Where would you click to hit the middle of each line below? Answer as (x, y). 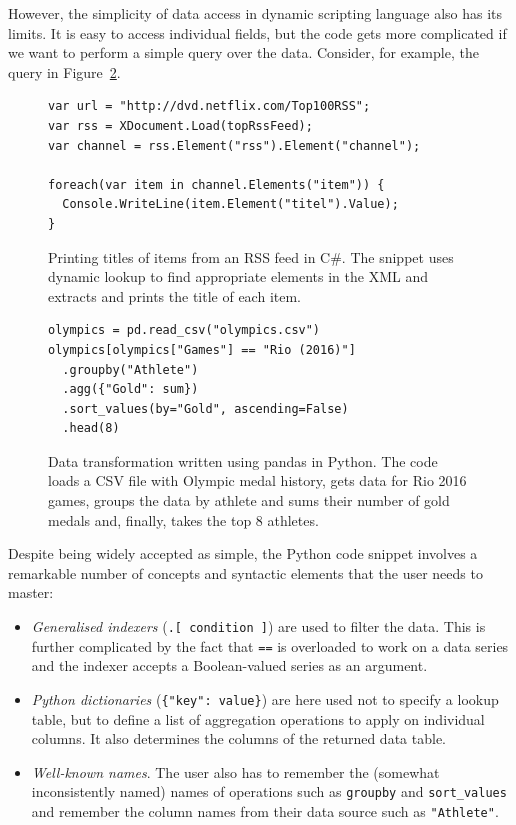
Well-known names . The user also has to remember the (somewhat (235, 771)
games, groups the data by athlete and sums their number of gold (249, 500)
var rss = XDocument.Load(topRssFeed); (180, 125)
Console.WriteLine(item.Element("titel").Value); (230, 204)
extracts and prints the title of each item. (174, 295)
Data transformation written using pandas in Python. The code (243, 460)
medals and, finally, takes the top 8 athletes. (183, 519)
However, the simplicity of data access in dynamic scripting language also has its (255, 13)
